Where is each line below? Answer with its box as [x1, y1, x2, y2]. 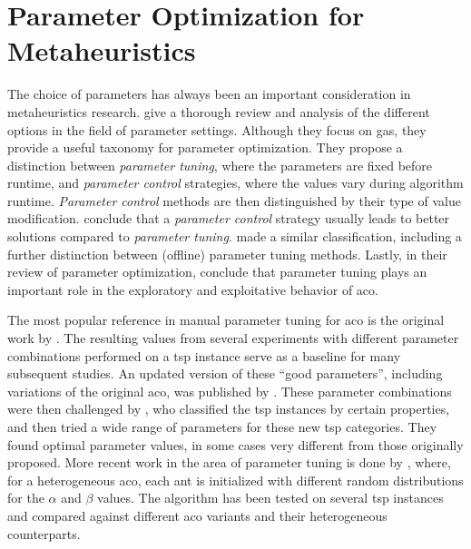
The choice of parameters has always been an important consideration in [7, 84, 411, 103]
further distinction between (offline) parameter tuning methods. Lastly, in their [7, 244, 447, 263]
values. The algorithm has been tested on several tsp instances [97, 488, 444, 507]
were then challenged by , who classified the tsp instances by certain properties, [7, 399, 450, 418]
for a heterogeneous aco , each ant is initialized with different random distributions [7, 470, 464, 489]
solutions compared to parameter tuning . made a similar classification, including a [7, 227, 462, 246]
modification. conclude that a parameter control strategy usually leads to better [7, 209, 450, 228]
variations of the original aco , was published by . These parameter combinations [7, 381, 452, 400]
